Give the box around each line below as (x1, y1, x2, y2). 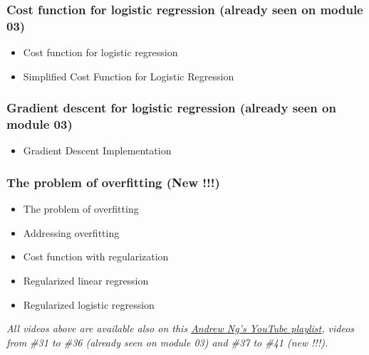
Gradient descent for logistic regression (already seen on (6, 99, 336, 117)
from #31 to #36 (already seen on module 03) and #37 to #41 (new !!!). (6, 334, 328, 349)
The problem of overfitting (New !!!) (6, 173, 220, 191)
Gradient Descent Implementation (23, 143, 172, 158)
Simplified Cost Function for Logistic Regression (23, 68, 234, 83)
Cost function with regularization (23, 249, 169, 264)
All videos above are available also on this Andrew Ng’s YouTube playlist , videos (6, 321, 355, 336)
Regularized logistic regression (23, 297, 155, 312)
